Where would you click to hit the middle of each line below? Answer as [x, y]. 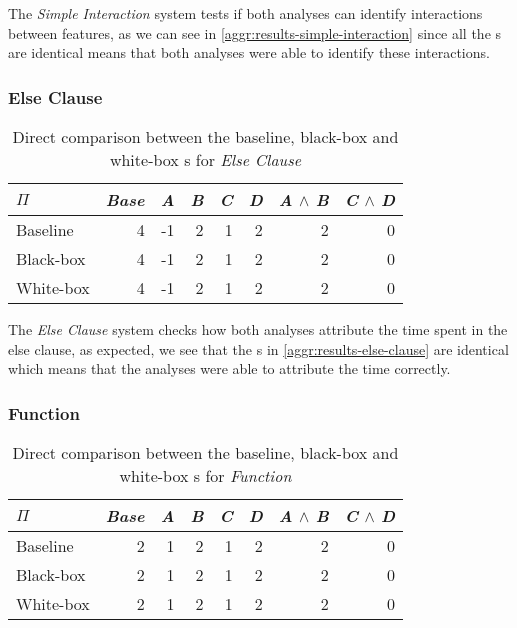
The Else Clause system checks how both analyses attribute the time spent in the [258, 329]
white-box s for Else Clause [205, 159]
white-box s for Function [205, 475]
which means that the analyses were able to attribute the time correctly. [229, 368]
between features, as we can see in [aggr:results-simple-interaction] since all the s [255, 32]
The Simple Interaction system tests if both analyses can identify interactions [245, 13]
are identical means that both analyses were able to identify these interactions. [249, 52]
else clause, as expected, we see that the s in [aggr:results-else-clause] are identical [258, 348]
